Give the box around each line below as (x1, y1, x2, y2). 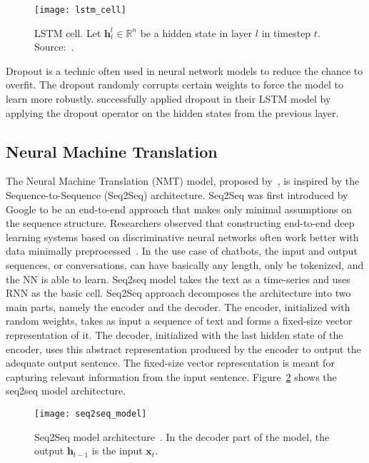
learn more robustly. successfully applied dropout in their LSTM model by (6, 91, 331, 106)
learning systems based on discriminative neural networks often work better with (6, 229, 359, 244)
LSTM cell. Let (34, 25, 101, 40)
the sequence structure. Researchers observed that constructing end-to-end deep (6, 215, 355, 230)
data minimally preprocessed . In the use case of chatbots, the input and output (6, 243, 358, 258)
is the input (91, 443, 143, 458)
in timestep (261, 25, 311, 40)
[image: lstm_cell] (34, 5, 126, 15)
